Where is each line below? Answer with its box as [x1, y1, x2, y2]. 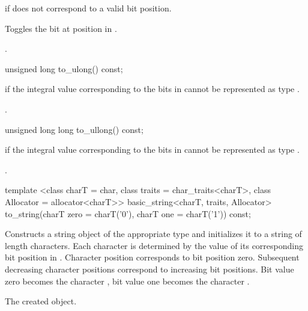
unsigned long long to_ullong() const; [5, 123, 143, 135]
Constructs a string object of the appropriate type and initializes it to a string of [5, 227, 302, 240]
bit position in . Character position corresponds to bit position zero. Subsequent [5, 251, 300, 263]
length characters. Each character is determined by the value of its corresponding [5, 239, 303, 251]
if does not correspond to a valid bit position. [5, 2, 172, 14]
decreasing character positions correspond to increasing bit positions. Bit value [5, 262, 294, 275]
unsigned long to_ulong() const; [5, 62, 123, 75]
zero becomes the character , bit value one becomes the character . [5, 274, 250, 287]
